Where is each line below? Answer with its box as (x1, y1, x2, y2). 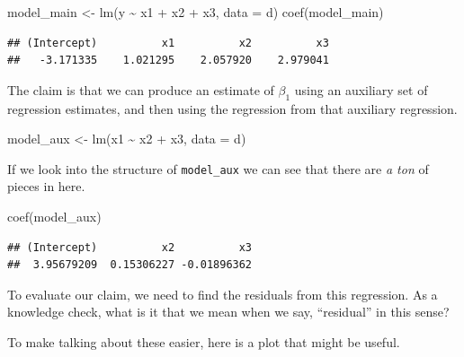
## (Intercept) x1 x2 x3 (7, 36, 329, 49)
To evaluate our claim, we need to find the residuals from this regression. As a (7, 284, 438, 303)
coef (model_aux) (7, 207, 102, 226)
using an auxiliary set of (294, 80, 428, 99)
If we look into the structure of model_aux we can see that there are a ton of (7, 159, 429, 178)
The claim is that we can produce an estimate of (7, 80, 274, 99)
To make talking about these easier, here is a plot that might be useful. (7, 332, 400, 351)
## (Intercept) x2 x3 (7, 240, 253, 254)
